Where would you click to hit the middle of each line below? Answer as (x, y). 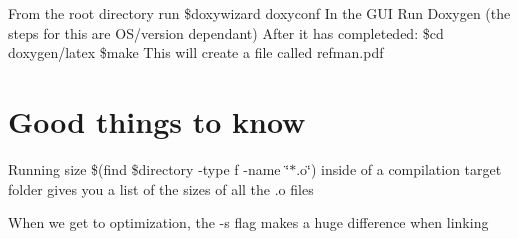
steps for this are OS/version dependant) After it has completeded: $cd (226, 32)
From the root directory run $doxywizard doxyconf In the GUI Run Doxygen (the (259, 13)
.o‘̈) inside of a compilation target (399, 168)
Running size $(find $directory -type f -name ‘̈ (149, 168)
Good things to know (157, 120)
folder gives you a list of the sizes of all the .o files (161, 188)
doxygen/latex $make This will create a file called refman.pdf (196, 52)
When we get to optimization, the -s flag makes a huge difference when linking (248, 222)
